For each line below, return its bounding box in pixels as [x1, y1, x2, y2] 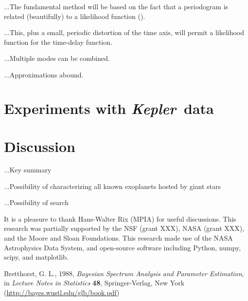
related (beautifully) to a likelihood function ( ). [4, 11, 145, 21]
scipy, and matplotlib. [4, 252, 69, 262]
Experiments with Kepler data [4, 98, 214, 118]
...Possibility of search [4, 197, 69, 207]
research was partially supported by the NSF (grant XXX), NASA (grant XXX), [4, 223, 245, 233]
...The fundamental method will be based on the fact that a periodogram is [4, 1, 229, 11]
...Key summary [4, 165, 52, 175]
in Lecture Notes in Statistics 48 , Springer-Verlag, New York [4, 278, 185, 288]
